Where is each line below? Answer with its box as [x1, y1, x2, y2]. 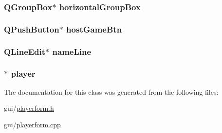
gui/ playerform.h [4, 103, 54, 113]
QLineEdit [4, 45, 46, 57]
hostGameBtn [66, 23, 122, 35]
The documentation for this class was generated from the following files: [4, 86, 219, 97]
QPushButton [4, 23, 59, 35]
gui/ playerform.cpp [4, 119, 61, 129]
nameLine [52, 45, 92, 57]
